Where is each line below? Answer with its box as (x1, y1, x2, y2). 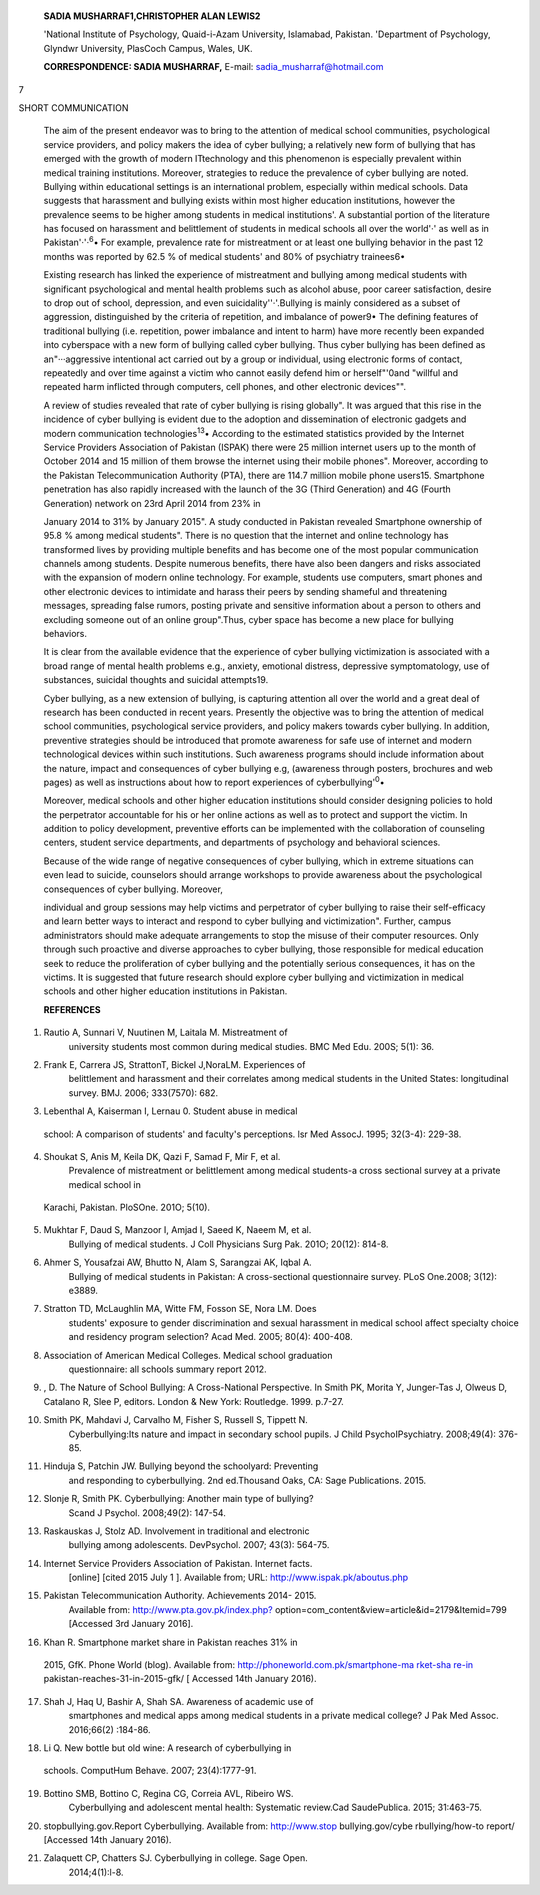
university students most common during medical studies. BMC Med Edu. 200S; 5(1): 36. (68, 1040, 435, 1052)
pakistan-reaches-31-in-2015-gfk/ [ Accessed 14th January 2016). (43, 1673, 317, 1685)
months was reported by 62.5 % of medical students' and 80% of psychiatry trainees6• (43, 250, 406, 262)
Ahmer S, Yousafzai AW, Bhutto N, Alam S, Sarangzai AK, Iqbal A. (43, 1256, 312, 1269)
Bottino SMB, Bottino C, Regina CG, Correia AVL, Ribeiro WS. (43, 1787, 294, 1799)
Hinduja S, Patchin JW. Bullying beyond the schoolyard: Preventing (43, 1460, 319, 1472)
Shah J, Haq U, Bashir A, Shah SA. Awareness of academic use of (43, 1695, 314, 1707)
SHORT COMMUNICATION (18, 101, 129, 114)
